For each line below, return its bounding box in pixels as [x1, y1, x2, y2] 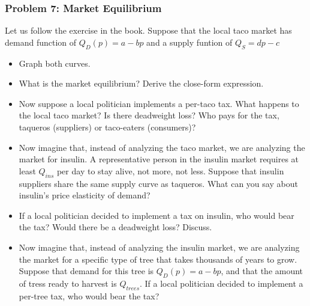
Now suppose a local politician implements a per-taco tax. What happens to [19, 97, 299, 109]
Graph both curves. [19, 57, 91, 69]
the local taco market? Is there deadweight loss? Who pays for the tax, [19, 109, 279, 121]
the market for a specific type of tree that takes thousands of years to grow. [19, 252, 297, 265]
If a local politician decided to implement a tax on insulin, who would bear [19, 209, 294, 221]
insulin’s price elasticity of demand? [19, 189, 151, 201]
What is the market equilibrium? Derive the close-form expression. [19, 77, 264, 90]
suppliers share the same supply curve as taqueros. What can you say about [19, 177, 298, 189]
